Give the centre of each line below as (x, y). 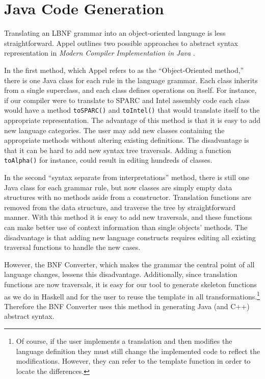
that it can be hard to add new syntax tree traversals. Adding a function (118, 150)
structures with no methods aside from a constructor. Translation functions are (128, 197)
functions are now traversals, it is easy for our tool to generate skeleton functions (130, 284)
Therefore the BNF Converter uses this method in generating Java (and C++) (127, 306)
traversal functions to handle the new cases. (72, 247)
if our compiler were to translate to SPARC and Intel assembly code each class (127, 100)
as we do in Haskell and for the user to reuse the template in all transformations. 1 (132, 295)
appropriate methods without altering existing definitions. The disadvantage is (127, 140)
